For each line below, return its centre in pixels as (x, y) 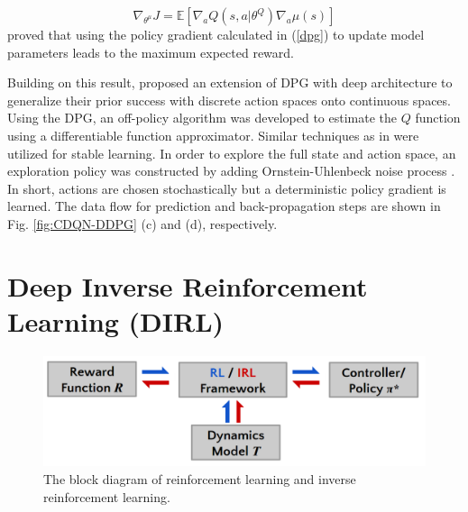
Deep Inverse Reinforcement (188, 285)
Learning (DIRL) (116, 320)
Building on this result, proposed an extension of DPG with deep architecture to (230, 82)
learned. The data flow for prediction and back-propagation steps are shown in (224, 206)
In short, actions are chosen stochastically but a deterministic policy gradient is (227, 188)
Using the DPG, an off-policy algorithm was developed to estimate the (202, 118)
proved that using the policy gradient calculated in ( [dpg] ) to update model (216, 34)
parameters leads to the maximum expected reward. (151, 52)
